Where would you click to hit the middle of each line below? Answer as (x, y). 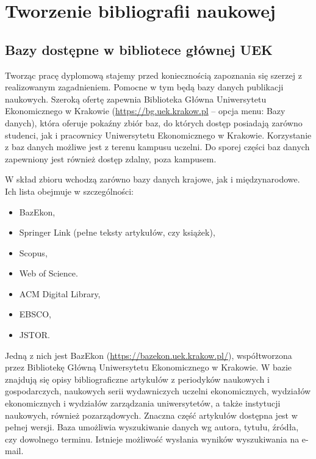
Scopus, (33, 252)
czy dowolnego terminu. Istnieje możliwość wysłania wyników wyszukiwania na (152, 439)
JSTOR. (34, 335)
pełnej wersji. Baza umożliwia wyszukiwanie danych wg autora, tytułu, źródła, (152, 427)
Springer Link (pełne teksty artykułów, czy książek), (117, 232)
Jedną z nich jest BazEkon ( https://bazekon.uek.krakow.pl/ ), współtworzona (149, 355)
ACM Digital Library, (60, 293)
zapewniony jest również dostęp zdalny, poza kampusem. (111, 158)
